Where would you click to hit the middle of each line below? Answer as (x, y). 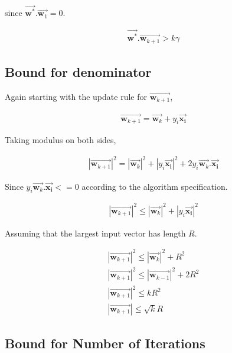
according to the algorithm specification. (155, 186)
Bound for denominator (78, 72)
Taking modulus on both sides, (61, 140)
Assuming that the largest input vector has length (95, 233)
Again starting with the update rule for (76, 96)
